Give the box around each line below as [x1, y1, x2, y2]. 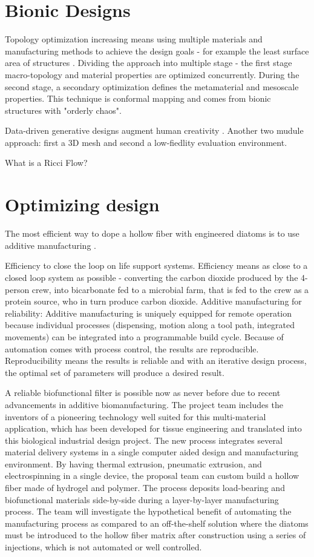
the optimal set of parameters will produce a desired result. [5, 366, 224, 378]
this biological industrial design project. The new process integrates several [5, 433, 283, 446]
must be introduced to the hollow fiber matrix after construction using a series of [5, 529, 306, 541]
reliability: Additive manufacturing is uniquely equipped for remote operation [5, 306, 292, 319]
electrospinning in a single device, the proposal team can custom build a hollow [5, 469, 299, 482]
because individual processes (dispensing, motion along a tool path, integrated [5, 318, 295, 331]
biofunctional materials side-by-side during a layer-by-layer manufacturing [5, 493, 279, 506]
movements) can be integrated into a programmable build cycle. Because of [5, 330, 284, 343]
